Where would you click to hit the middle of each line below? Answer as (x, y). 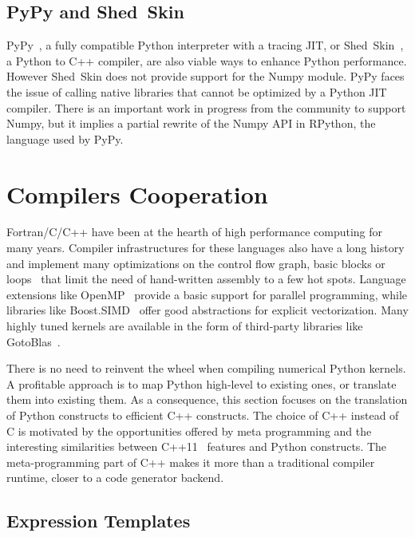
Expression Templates (99, 521)
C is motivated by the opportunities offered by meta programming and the (189, 430)
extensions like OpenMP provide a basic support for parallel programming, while (207, 294)
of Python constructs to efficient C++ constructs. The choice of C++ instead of (203, 415)
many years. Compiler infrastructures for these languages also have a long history (206, 248)
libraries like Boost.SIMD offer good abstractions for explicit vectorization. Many (207, 310)
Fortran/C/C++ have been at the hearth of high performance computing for (195, 232)
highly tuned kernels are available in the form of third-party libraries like (185, 326)
